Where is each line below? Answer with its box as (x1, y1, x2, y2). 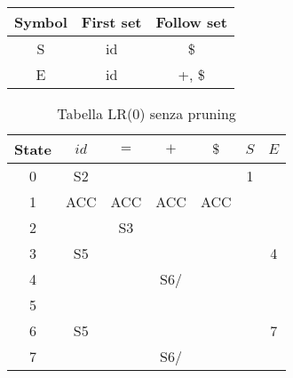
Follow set (155, 12, 227, 32)
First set (81, 12, 142, 32)
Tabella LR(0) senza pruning (57, 103, 236, 124)
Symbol (14, 12, 67, 32)
